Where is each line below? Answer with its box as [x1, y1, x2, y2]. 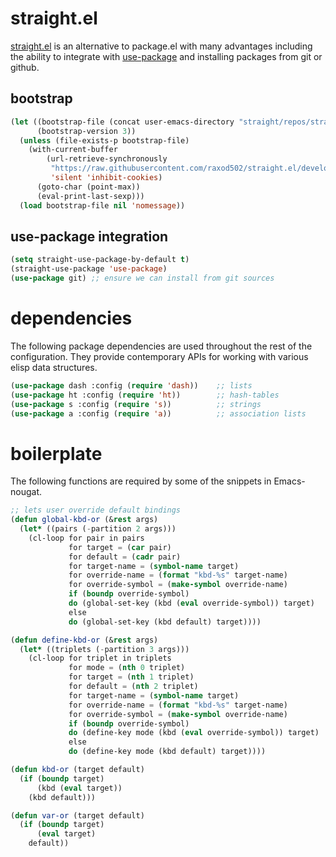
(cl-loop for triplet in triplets [28, 653, 172, 664]
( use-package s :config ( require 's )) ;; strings [10, 399, 262, 409]
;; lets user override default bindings [10, 505, 182, 516]
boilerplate [10, 442, 103, 465]
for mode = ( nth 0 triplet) [68, 663, 186, 673]
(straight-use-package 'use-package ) [10, 264, 168, 274]
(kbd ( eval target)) [36, 783, 123, 793]
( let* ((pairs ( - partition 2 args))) [19, 524, 177, 534]
